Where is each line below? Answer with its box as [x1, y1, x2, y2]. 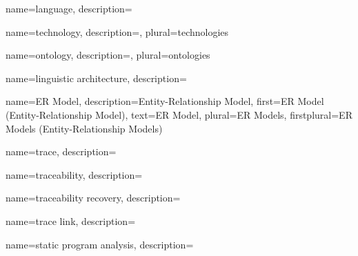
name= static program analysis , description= [6, 237, 194, 251]
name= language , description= [6, 1, 132, 15]
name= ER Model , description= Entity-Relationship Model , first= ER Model [6, 94, 324, 108]
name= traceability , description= [6, 167, 143, 181]
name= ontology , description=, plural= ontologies [6, 48, 210, 62]
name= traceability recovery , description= [6, 190, 181, 205]
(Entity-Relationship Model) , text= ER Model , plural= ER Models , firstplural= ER [6, 107, 352, 121]
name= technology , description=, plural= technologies [6, 24, 229, 39]
